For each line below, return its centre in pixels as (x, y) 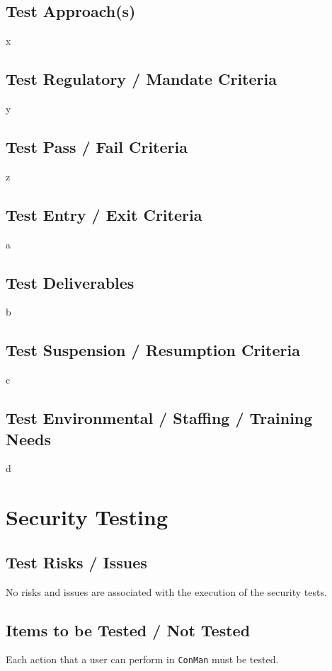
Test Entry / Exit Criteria (104, 214)
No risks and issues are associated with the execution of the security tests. (166, 591)
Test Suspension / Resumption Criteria (153, 350)
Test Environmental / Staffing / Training (159, 418)
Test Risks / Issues (76, 562)
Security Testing (87, 517)
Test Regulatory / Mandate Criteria (141, 79)
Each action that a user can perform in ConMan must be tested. (142, 659)
